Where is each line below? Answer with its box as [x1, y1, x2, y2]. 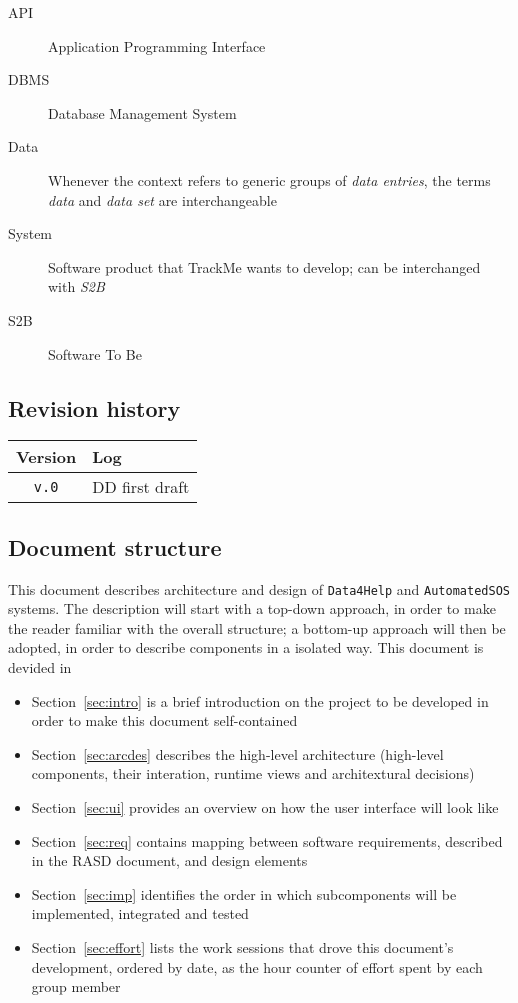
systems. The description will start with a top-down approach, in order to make [8, 598, 496, 619]
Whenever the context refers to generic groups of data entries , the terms [48, 169, 491, 190]
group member [31, 976, 121, 997]
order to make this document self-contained [31, 710, 298, 731]
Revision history [8, 392, 181, 423]
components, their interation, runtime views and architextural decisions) [31, 763, 475, 784]
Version [16, 445, 77, 469]
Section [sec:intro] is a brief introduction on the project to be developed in [31, 690, 489, 711]
